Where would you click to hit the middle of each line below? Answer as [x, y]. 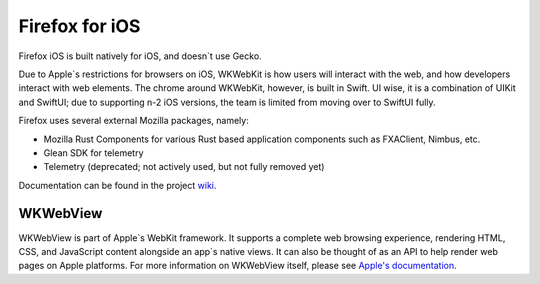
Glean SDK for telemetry [93, 152]
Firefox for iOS [79, 26]
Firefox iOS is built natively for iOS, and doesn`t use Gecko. [140, 56]
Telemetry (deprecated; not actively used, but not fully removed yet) [184, 167]
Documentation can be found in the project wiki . [117, 185]
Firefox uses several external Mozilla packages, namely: [133, 121]
